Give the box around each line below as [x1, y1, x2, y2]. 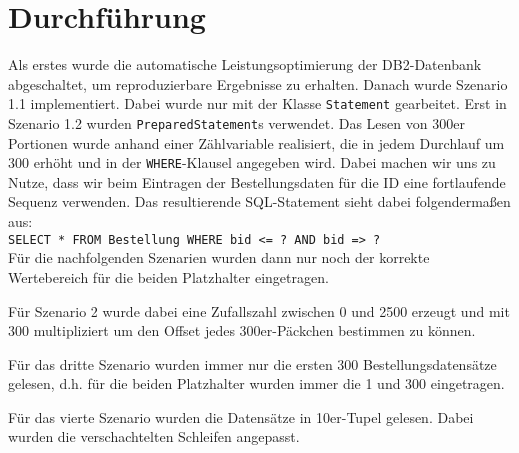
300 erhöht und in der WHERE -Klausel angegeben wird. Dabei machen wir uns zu [8, 152, 496, 173]
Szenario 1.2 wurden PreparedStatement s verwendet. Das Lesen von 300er [8, 112, 465, 133]
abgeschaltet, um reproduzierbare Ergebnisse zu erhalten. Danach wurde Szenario [8, 73, 508, 94]
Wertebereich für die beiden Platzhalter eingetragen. [8, 266, 329, 287]
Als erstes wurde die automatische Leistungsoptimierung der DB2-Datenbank [8, 54, 482, 75]
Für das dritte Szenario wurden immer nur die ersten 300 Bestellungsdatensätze [8, 353, 497, 374]
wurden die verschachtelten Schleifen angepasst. [8, 426, 300, 447]
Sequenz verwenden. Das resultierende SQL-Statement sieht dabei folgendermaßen [8, 191, 511, 212]
